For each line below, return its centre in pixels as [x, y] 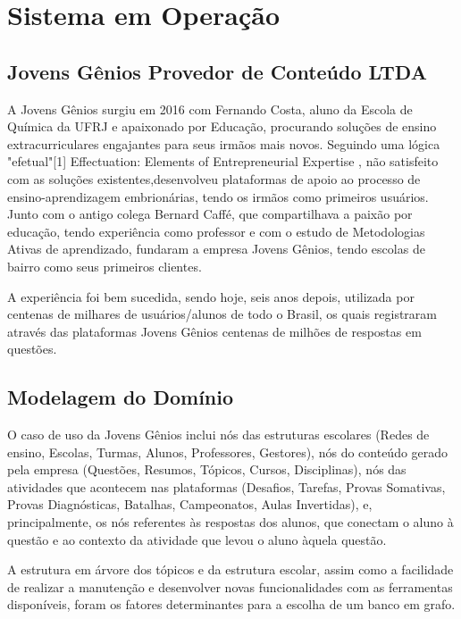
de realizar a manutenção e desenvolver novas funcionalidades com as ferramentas [230, 586]
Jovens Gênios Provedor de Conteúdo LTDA [217, 71]
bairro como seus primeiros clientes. [105, 266]
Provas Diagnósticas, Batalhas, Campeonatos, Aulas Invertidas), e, [190, 504]
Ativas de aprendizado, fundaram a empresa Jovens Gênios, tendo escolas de [216, 249]
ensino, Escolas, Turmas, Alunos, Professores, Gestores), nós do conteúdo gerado [228, 452]
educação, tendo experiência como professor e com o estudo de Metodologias [216, 231]
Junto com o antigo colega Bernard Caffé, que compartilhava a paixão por [210, 214]
